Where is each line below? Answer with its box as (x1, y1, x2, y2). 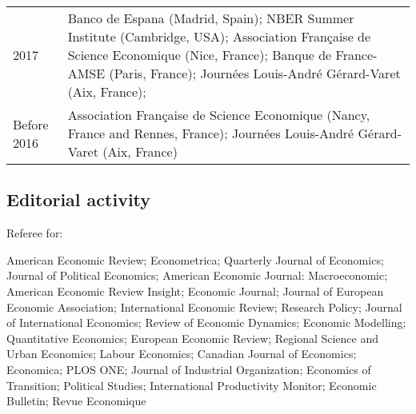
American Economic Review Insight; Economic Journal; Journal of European (6, 282, 384, 299)
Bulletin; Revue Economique (6, 392, 146, 409)
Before (13, 114, 49, 133)
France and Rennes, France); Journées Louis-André (67, 124, 354, 142)
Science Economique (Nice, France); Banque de (67, 46, 332, 64)
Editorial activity (6, 187, 151, 212)
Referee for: (6, 225, 63, 241)
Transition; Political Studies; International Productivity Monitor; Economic (6, 376, 377, 393)
